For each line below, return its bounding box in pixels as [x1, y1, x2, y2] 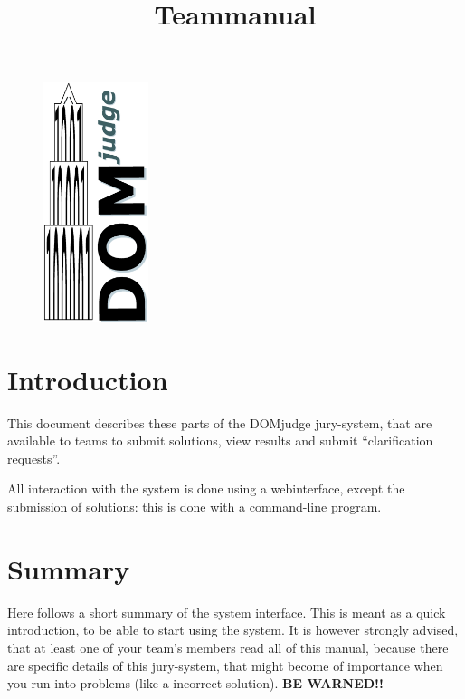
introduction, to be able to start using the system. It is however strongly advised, [7, 620, 459, 639]
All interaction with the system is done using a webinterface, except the [7, 479, 405, 498]
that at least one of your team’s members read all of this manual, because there [7, 637, 449, 656]
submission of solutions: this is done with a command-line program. [7, 497, 382, 516]
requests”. [7, 448, 61, 467]
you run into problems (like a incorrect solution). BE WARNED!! [7, 674, 384, 693]
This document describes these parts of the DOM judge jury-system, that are [7, 413, 432, 432]
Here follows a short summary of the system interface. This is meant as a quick [7, 602, 446, 621]
